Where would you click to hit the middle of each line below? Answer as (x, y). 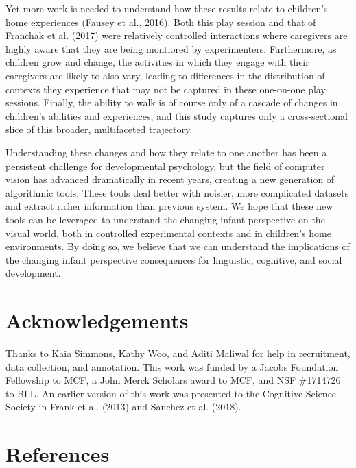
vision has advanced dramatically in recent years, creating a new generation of (170, 179)
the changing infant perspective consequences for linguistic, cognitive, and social (174, 259)
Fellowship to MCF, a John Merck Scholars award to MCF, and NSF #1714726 (173, 380)
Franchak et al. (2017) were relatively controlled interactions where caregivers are (177, 35)
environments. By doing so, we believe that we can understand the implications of (178, 246)
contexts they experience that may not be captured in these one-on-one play (166, 89)
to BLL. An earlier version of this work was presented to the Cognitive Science (171, 393)
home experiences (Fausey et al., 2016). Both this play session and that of (161, 22)
